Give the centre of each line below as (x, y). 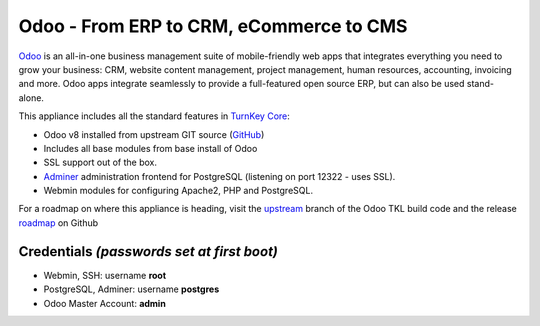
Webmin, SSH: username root (105, 275)
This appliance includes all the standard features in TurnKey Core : (154, 116)
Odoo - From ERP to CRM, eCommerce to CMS (213, 26)
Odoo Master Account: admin (105, 303)
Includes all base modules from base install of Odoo (150, 148)
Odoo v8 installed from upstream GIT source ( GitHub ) (154, 134)
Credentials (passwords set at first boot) (148, 251)
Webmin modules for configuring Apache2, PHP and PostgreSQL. (178, 191)
